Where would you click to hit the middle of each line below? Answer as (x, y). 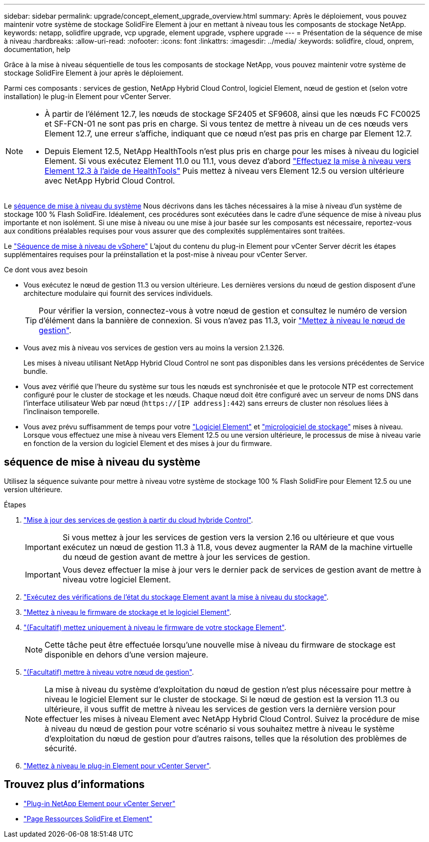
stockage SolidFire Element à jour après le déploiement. (94, 73)
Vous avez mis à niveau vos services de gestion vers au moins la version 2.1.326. (154, 348)
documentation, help (37, 49)
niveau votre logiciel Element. (117, 579)
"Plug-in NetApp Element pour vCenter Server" (99, 803)
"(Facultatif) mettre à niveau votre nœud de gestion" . (109, 672)
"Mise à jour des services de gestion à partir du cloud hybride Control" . (138, 520)
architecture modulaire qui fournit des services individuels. (118, 293)
